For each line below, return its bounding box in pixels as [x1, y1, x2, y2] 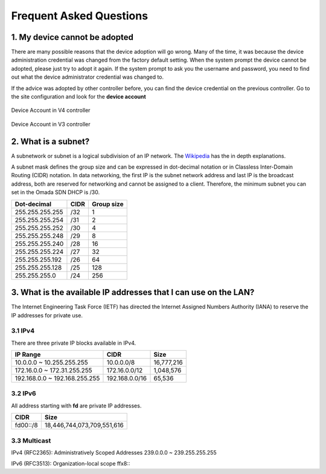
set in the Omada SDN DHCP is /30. [11, 189, 100, 196]
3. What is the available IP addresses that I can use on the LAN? [11, 287, 255, 297]
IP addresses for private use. [11, 311, 83, 319]
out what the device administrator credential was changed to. [11, 73, 164, 81]
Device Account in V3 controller [11, 120, 91, 128]
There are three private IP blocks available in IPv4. [11, 339, 136, 346]
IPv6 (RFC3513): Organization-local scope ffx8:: [11, 460, 130, 467]
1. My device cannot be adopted [11, 32, 134, 42]
